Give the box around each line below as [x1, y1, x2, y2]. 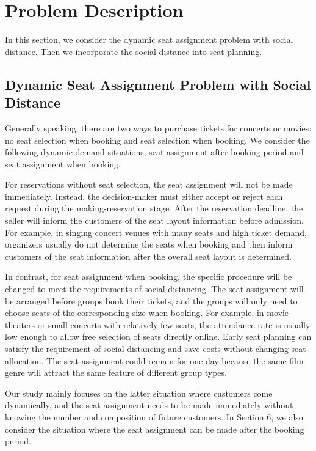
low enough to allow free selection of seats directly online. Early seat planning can [5, 330, 312, 343]
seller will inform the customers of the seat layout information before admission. [5, 214, 304, 227]
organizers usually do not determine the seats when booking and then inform [5, 238, 293, 251]
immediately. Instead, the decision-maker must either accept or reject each [5, 189, 283, 202]
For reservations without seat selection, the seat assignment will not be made [5, 178, 293, 191]
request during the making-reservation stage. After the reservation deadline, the [5, 202, 303, 215]
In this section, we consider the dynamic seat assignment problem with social [5, 33, 293, 46]
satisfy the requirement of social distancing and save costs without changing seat [5, 342, 306, 354]
